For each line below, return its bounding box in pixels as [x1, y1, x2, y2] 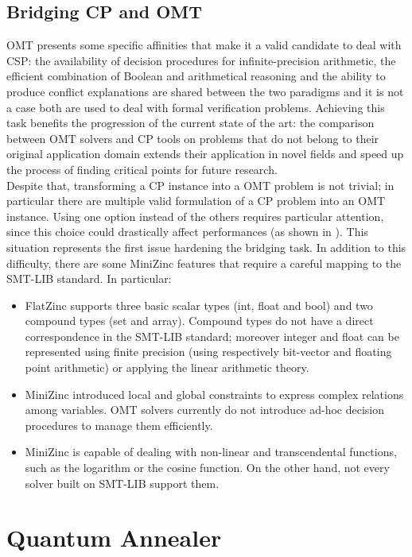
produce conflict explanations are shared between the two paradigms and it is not [6, 83, 404, 99]
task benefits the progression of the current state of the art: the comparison [6, 114, 375, 131]
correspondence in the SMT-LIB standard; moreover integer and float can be [25, 327, 399, 344]
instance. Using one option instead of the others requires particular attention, [6, 207, 384, 224]
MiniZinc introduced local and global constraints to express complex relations [25, 385, 404, 402]
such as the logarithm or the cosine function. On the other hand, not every [25, 459, 390, 476]
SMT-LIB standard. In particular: [6, 270, 172, 287]
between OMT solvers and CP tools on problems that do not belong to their [6, 130, 379, 146]
